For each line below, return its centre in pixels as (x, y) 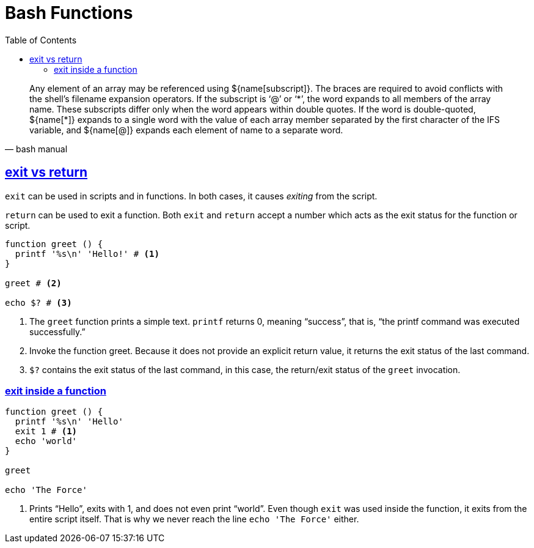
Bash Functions (69, 13)
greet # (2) (33, 283)
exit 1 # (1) (46, 431)
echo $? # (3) (38, 302)
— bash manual (36, 149)
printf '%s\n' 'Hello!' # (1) (87, 254)
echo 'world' (46, 441)
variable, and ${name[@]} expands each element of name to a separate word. (186, 130)
